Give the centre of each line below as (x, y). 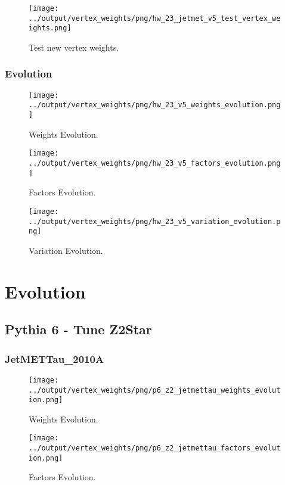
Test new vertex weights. (74, 47)
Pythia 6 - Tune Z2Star (78, 329)
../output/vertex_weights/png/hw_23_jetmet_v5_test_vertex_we (155, 18)
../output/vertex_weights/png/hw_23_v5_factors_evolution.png (155, 163)
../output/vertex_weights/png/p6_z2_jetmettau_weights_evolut (155, 390)
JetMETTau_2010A (55, 358)
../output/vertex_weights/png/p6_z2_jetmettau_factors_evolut (155, 448)
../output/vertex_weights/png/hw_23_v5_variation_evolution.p (155, 221)
